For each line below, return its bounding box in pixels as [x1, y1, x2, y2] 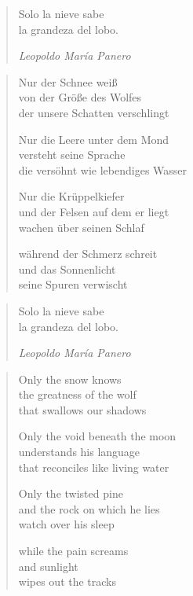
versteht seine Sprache [18, 146, 126, 163]
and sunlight [18, 557, 78, 574]
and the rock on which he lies [18, 500, 160, 517]
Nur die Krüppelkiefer [18, 188, 125, 204]
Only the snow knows [18, 370, 122, 387]
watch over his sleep [18, 516, 115, 532]
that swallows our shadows [18, 401, 147, 418]
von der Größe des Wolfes [18, 89, 142, 105]
